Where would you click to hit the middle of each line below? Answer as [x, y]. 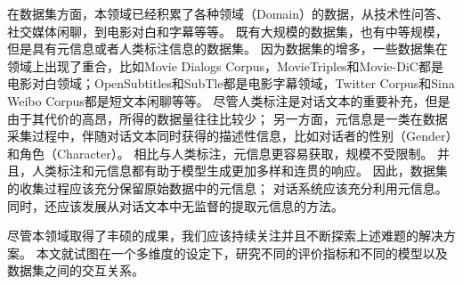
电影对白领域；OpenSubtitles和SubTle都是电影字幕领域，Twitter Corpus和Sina [231, 83]
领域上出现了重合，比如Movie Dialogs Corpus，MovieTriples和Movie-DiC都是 [225, 65]
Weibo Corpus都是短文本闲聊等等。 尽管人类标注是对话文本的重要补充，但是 [229, 100]
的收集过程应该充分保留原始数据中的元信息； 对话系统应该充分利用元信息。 [227, 187]
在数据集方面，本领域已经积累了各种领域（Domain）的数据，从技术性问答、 [228, 13]
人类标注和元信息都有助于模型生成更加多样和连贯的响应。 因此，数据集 [240, 171]
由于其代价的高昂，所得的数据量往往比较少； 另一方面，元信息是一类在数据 [227, 118]
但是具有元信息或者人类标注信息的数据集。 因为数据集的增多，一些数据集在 [227, 49]
